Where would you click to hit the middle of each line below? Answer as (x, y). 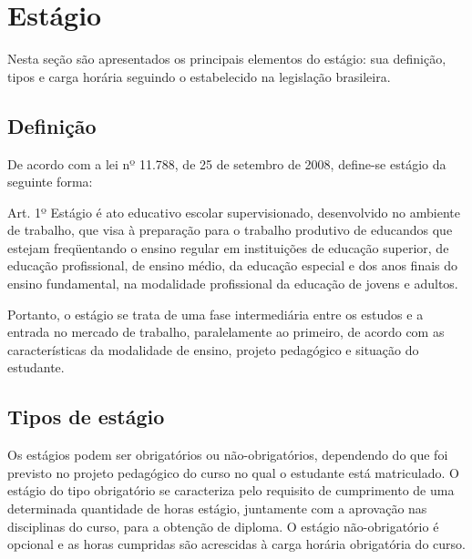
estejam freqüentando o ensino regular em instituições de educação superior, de (228, 247)
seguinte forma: (50, 182)
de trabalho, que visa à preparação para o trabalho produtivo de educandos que (230, 230)
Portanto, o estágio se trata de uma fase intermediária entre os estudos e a (215, 314)
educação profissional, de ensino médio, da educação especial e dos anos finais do (233, 265)
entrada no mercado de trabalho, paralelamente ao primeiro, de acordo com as (226, 332)
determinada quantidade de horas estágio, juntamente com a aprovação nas (217, 508)
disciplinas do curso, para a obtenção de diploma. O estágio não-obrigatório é (223, 526)
